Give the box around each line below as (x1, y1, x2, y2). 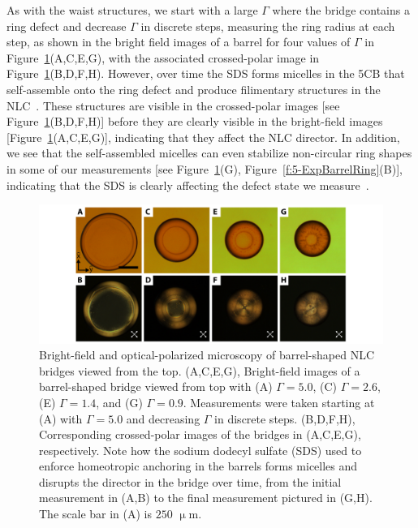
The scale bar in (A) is (39, 505, 153, 522)
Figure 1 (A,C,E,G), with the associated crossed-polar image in (6, 49, 320, 66)
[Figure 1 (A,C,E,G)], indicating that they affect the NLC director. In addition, (6, 128, 400, 145)
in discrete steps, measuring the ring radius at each (140, 17, 395, 34)
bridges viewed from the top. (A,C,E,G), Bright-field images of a (39, 362, 360, 379)
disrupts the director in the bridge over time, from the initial (39, 473, 342, 490)
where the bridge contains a (272, 2, 410, 18)
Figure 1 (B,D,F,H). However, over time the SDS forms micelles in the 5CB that (6, 65, 405, 82)
